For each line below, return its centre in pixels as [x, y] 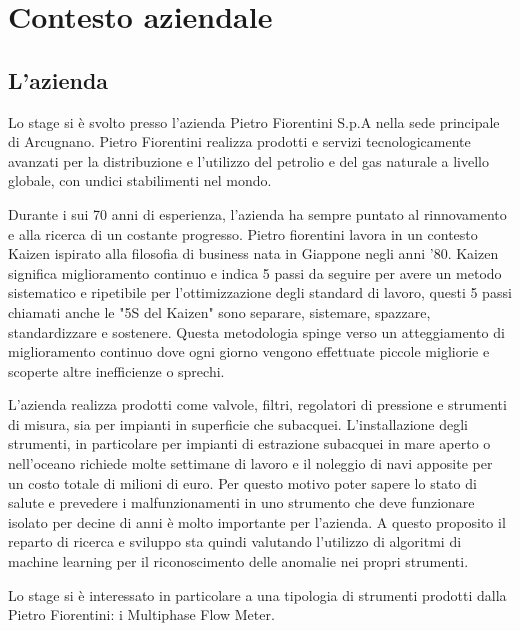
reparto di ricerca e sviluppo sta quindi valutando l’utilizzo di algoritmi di [235, 541]
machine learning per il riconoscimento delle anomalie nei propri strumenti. [238, 561]
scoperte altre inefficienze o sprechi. [116, 370]
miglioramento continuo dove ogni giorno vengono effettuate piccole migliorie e [249, 351]
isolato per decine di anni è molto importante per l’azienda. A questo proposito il [257, 521]
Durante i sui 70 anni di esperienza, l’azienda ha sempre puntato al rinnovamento [257, 213]
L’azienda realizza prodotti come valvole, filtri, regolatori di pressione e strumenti [257, 404]
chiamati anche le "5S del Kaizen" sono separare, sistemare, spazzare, [219, 311]
